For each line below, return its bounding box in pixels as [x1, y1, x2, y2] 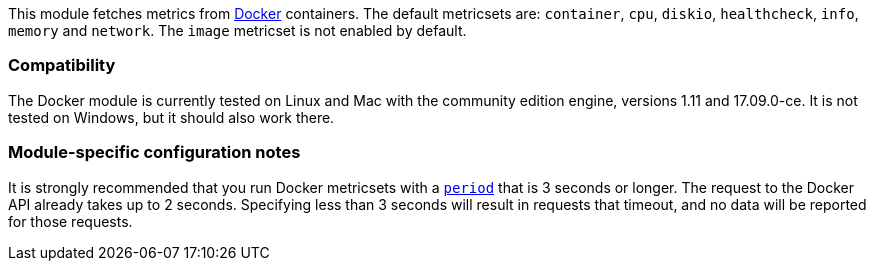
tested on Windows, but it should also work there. [8, 108, 335, 126]
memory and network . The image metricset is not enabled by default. [8, 22, 467, 39]
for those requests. [8, 212, 133, 230]
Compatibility [8, 55, 116, 76]
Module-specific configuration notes [8, 142, 301, 163]
